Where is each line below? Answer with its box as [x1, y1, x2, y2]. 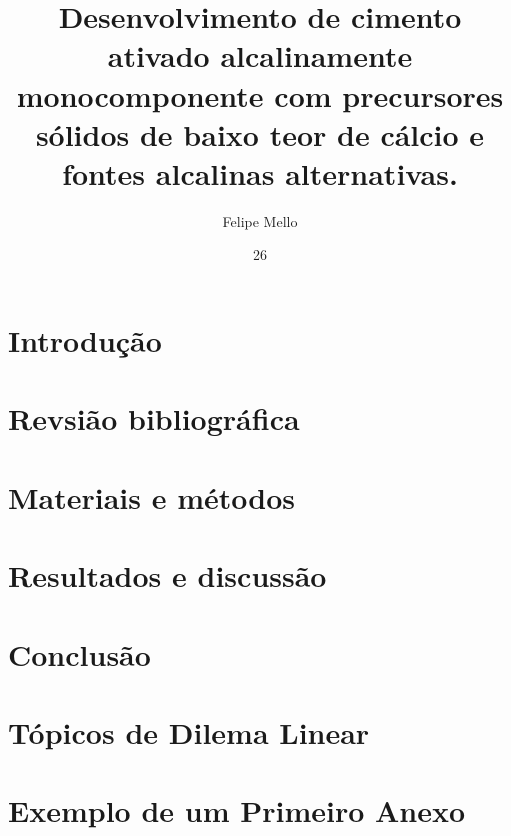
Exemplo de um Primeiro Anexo [8, 790, 466, 831]
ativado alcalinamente [107, 35, 413, 76]
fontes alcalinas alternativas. [62, 152, 458, 193]
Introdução [8, 320, 162, 361]
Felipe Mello [222, 210, 298, 231]
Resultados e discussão [8, 555, 327, 596]
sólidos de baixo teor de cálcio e [35, 113, 485, 154]
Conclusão [8, 633, 151, 674]
